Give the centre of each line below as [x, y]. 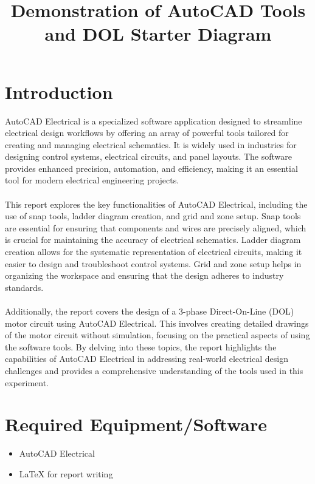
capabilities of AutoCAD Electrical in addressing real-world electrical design [147, 359]
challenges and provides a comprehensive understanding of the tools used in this [154, 370]
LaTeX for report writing [66, 473]
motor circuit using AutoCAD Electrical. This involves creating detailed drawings [157, 323]
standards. [24, 287]
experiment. [27, 382]
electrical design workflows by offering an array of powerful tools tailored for [147, 133]
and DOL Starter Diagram [158, 34]
